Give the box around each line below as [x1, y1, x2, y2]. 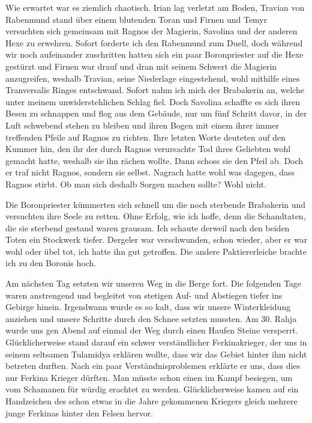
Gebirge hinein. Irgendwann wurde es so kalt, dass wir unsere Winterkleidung [5, 300, 291, 313]
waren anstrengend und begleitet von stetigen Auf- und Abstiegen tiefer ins [5, 288, 283, 301]
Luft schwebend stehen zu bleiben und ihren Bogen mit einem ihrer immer [5, 118, 280, 131]
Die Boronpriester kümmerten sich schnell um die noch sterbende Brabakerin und [5, 198, 306, 210]
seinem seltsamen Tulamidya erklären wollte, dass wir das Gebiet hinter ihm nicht [5, 347, 307, 360]
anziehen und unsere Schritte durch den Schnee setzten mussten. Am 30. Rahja [5, 312, 297, 324]
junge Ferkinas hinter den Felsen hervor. [5, 406, 154, 419]
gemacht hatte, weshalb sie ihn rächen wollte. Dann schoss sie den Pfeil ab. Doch [5, 154, 304, 166]
